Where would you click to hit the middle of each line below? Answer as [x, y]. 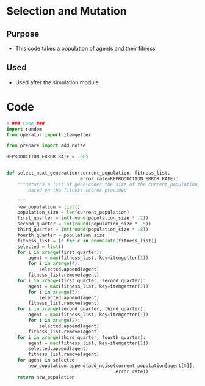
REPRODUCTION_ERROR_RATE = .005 [47, 157]
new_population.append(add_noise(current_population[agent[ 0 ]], [112, 366]
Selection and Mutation [67, 11]
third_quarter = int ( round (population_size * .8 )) [83, 230]
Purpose [23, 34]
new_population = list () [49, 207]
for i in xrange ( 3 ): [54, 292]
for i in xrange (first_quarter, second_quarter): [82, 280]
